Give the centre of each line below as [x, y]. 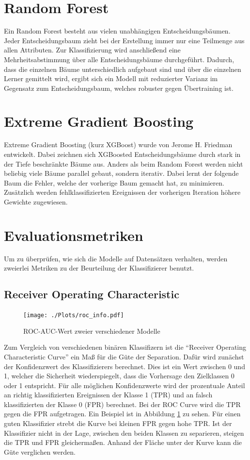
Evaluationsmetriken [74, 235]
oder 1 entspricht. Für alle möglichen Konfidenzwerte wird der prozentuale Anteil [125, 385]
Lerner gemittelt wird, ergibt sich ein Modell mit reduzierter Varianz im [111, 78]
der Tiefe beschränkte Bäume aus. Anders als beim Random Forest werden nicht [124, 163]
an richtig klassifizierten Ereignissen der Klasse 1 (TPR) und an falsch [108, 395]
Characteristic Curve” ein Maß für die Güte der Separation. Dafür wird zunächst [124, 356]
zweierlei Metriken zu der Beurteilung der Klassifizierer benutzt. [99, 268]
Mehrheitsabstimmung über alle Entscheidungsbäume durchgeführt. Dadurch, [119, 59]
